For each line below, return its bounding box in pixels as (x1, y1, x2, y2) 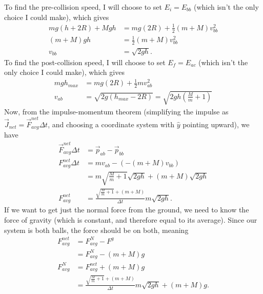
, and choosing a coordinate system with (48, 119, 174, 129)
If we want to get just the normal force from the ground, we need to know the (4, 204, 249, 215)
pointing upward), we (183, 119, 250, 129)
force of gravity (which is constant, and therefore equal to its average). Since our (4, 214, 257, 225)
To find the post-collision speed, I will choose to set (4, 56, 166, 67)
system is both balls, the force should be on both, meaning (4, 224, 189, 235)
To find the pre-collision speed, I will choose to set (4, 2, 162, 12)
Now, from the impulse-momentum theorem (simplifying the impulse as (4, 106, 229, 116)
